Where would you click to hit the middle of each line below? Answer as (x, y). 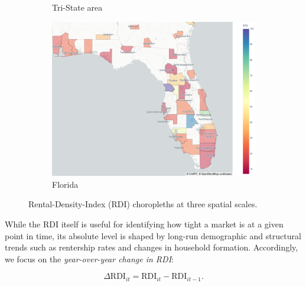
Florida (65, 184)
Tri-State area (77, 7)
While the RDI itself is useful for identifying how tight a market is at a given (144, 224)
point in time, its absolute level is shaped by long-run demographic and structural (153, 235)
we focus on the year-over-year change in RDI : (89, 258)
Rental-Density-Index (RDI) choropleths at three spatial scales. (143, 204)
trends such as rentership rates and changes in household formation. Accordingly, (152, 247)
